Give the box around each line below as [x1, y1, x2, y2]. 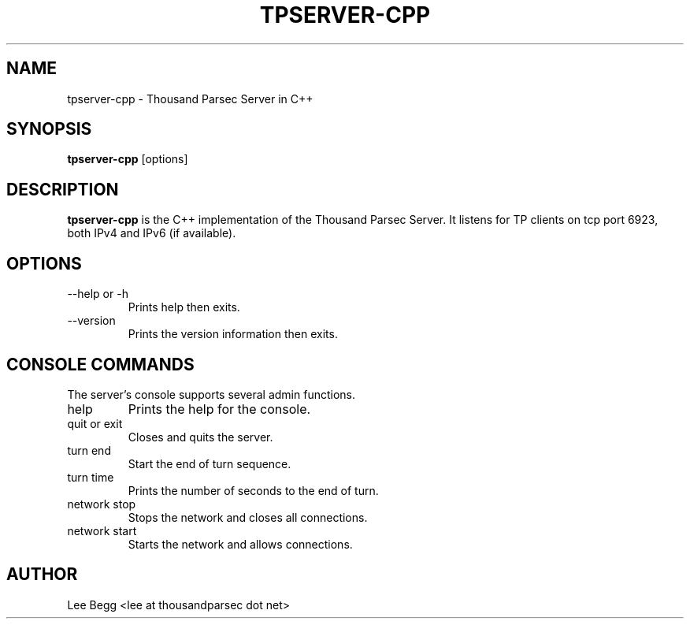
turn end [67, 443, 111, 457]
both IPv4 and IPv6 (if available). [67, 226, 236, 240]
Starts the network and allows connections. [128, 537, 353, 551]
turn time [67, 470, 114, 484]
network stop [67, 497, 136, 511]
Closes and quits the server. [128, 430, 273, 444]
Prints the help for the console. [128, 400, 311, 417]
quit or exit [67, 416, 123, 430]
